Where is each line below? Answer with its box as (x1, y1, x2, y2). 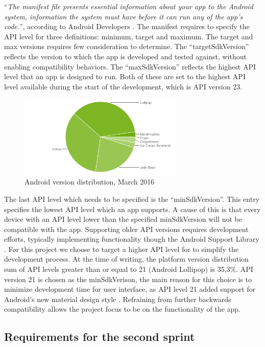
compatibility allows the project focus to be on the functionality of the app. (4, 304, 241, 314)
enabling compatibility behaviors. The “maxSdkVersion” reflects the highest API (4, 61, 256, 72)
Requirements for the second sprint (4, 329, 195, 344)
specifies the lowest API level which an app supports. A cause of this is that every (4, 203, 261, 214)
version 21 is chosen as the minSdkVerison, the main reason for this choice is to (4, 273, 252, 284)
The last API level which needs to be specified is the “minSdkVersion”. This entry (4, 193, 260, 204)
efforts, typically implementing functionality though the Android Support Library (4, 234, 259, 244)
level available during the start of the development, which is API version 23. (4, 81, 243, 91)
